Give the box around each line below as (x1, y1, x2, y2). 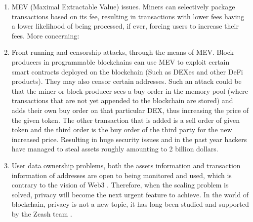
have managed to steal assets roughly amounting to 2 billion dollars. (11, 144, 218, 154)
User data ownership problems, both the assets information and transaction (11, 160, 241, 170)
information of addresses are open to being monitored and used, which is (11, 170, 232, 180)
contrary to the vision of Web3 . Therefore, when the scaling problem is (11, 180, 229, 190)
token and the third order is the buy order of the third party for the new (11, 124, 232, 135)
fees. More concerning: (11, 30, 80, 40)
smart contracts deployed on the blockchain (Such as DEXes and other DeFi (11, 66, 243, 76)
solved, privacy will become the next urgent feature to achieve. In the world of (11, 189, 249, 199)
